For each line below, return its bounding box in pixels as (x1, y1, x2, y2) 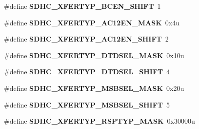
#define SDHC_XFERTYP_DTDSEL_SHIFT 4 (4, 66, 170, 77)
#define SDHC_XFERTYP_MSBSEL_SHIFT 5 (4, 99, 170, 109)
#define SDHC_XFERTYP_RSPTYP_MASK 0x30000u (4, 116, 195, 126)
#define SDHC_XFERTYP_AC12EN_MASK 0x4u (4, 17, 179, 27)
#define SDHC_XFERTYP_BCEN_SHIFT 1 (4, 1, 161, 11)
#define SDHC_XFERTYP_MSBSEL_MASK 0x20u (4, 83, 184, 93)
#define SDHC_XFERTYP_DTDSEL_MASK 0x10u (4, 50, 184, 60)
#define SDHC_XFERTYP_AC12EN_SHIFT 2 (4, 34, 169, 44)
